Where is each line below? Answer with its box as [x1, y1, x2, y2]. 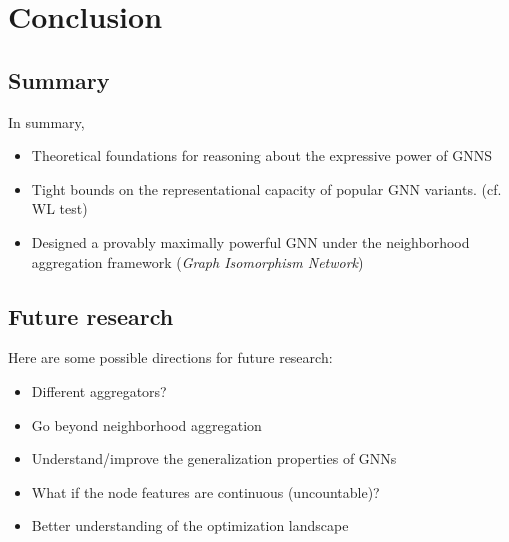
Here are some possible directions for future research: [8, 347, 333, 368]
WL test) [31, 198, 88, 219]
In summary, [8, 111, 85, 132]
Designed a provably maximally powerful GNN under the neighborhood [31, 231, 470, 252]
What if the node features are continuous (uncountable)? [31, 481, 380, 502]
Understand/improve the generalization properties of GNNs [31, 448, 397, 469]
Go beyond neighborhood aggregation [31, 414, 262, 435]
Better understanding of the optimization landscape [31, 515, 349, 536]
